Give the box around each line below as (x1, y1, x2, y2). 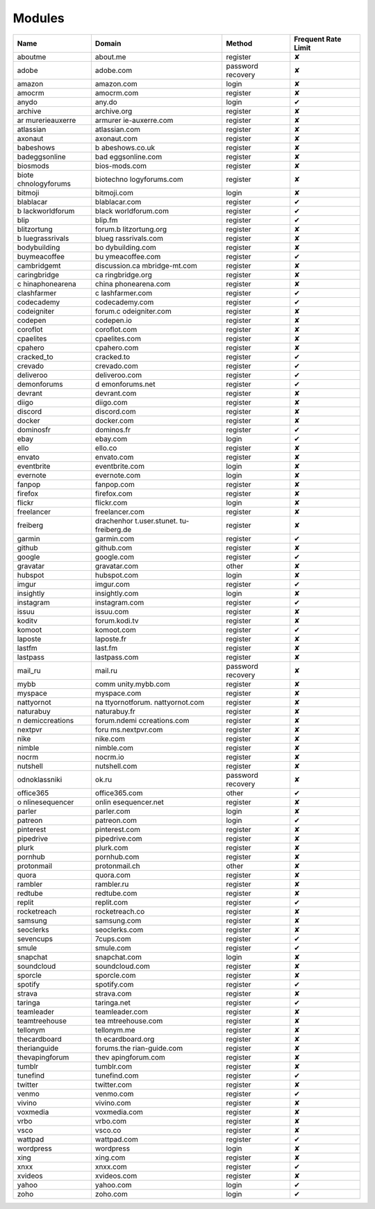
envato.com (94, 452, 134, 462)
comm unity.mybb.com (94, 679, 170, 689)
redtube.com (94, 888, 137, 898)
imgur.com (94, 579, 130, 589)
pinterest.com (94, 824, 140, 834)
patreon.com (94, 815, 137, 825)
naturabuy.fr (94, 706, 135, 716)
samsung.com (94, 915, 142, 925)
